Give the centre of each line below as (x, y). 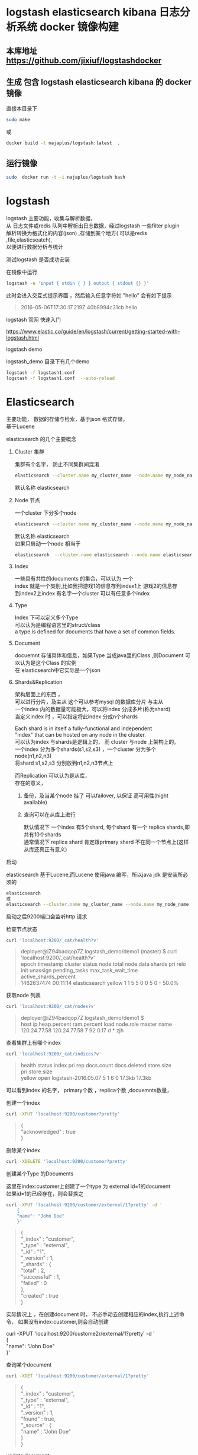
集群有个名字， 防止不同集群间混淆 (57, 464)
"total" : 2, (33, 1270)
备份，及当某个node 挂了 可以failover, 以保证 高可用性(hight (96, 795)
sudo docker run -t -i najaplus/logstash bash (66, 177)
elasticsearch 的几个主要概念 (41, 439)
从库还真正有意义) (45, 849)
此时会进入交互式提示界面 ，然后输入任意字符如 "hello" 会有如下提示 (89, 295)
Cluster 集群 (29, 452)
